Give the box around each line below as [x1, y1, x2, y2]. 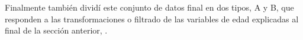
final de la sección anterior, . [5, 24, 108, 36]
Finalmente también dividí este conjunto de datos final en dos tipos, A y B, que [5, 1, 294, 13]
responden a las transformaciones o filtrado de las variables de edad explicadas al [5, 12, 299, 25]
